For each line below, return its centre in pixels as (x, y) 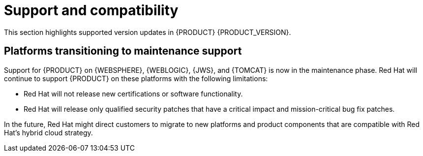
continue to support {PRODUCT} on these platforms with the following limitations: (136, 78)
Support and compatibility (91, 10)
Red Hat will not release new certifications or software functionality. (133, 94)
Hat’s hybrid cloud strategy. (48, 132)
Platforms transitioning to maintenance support (123, 51)
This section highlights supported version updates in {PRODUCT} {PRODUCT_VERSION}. (148, 32)
